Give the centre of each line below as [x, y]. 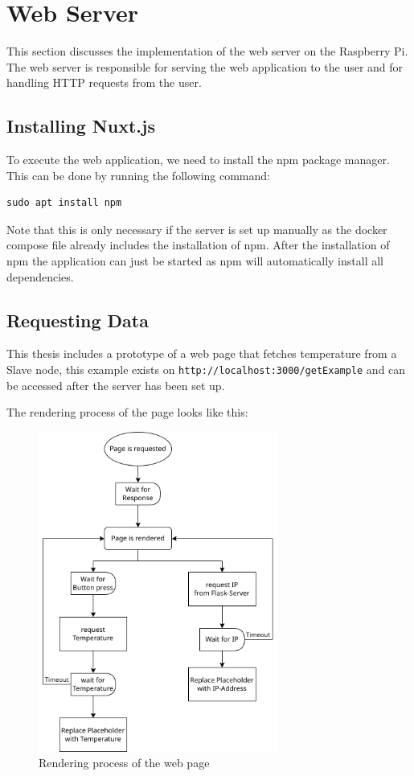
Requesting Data [78, 320]
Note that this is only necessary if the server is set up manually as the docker [197, 229]
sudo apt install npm [64, 203]
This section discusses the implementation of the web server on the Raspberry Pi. [207, 51]
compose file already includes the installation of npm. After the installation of [198, 245]
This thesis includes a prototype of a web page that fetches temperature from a [202, 353]
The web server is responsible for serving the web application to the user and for [205, 66]
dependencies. [40, 276]
